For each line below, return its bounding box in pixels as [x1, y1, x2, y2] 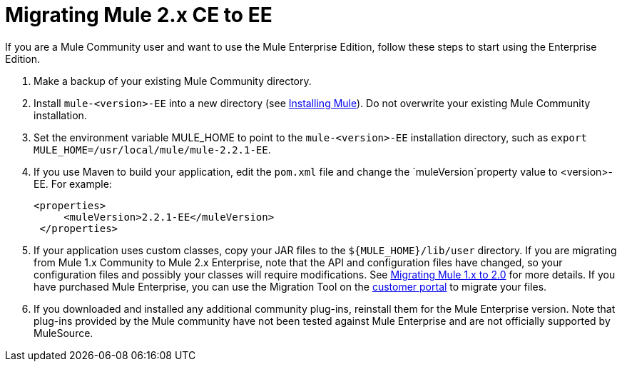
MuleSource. [34, 326, 93, 339]
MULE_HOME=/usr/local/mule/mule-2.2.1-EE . [34, 143, 271, 156]
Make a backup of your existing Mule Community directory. [34, 74, 312, 87]
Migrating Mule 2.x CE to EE [5, 3, 272, 27]
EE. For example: [34, 177, 112, 190]
